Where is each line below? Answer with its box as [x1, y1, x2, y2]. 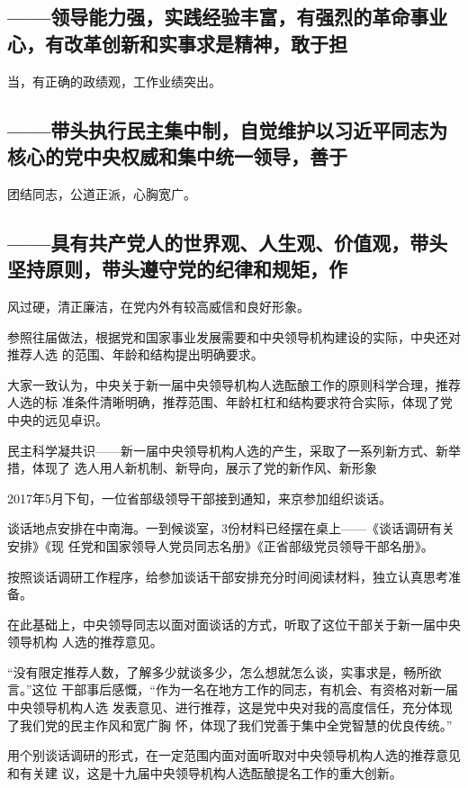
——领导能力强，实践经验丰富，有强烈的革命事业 [7, 3, 448, 31]
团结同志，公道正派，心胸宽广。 [7, 184, 196, 203]
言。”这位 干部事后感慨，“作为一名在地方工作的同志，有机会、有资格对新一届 [7, 680, 458, 699]
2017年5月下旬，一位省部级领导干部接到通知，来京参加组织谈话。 [7, 488, 391, 507]
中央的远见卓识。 [7, 410, 108, 429]
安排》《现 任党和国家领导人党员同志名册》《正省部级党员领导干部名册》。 [7, 536, 434, 555]
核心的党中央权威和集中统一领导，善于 [7, 141, 347, 169]
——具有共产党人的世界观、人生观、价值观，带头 [7, 228, 448, 256]
